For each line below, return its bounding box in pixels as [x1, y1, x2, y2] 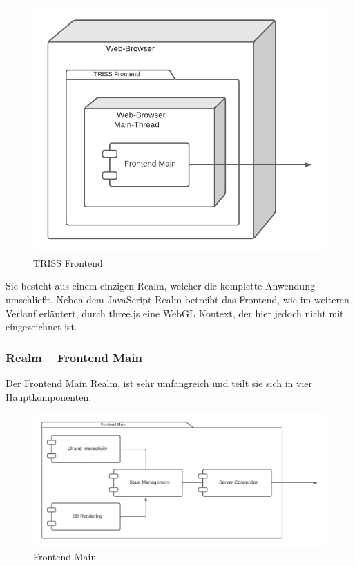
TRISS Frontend [33, 255, 103, 270]
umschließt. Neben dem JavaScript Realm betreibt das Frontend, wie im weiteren [6, 292, 349, 306]
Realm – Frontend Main [6, 348, 142, 366]
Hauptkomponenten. [6, 389, 92, 404]
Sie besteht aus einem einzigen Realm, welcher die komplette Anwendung [6, 279, 315, 293]
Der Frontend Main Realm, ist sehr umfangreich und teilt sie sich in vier [6, 375, 313, 390]
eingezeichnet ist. [6, 319, 77, 334]
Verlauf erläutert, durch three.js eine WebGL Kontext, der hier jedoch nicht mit [6, 305, 344, 320]
